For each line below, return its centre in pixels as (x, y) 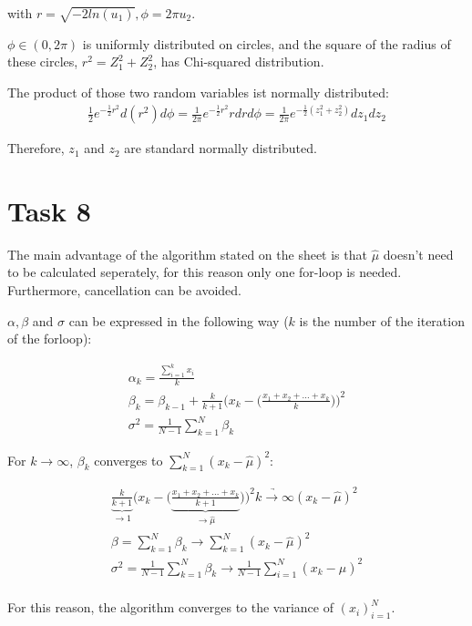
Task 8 (49, 210)
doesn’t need (418, 254)
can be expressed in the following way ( (179, 320)
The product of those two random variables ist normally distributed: (198, 92)
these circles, (43, 62)
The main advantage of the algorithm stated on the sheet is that (187, 254)
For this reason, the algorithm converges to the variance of (170, 607)
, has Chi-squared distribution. (239, 62)
